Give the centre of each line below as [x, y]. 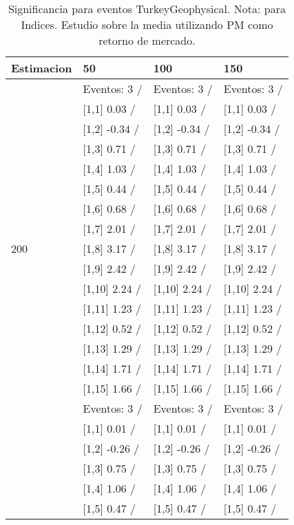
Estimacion [42, 68]
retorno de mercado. [147, 40]
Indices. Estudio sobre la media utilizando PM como [147, 24]
